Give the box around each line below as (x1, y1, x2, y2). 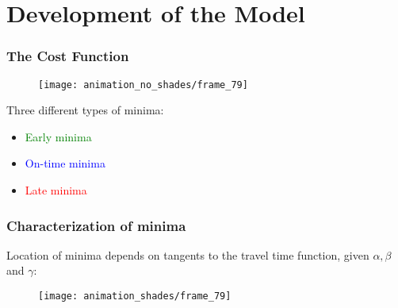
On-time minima (25, 155, 105, 171)
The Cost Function (6, 46, 129, 66)
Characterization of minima (6, 215, 186, 235)
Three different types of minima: (6, 102, 164, 118)
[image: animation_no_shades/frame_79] (38, 79, 248, 90)
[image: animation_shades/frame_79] (38, 291, 232, 302)
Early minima (25, 128, 92, 144)
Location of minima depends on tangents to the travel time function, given (6, 246, 369, 263)
